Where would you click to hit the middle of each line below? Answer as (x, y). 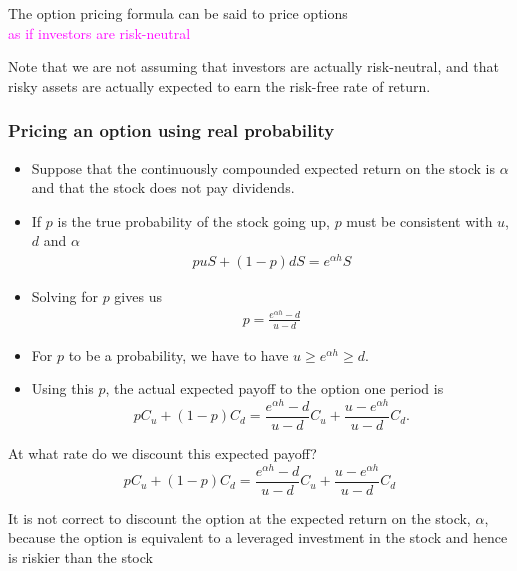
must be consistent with (419, 220)
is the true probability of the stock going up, (193, 220)
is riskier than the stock (80, 556)
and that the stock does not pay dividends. (163, 187)
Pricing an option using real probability (171, 130)
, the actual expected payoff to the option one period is (274, 388)
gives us (138, 296)
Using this (62, 388)
